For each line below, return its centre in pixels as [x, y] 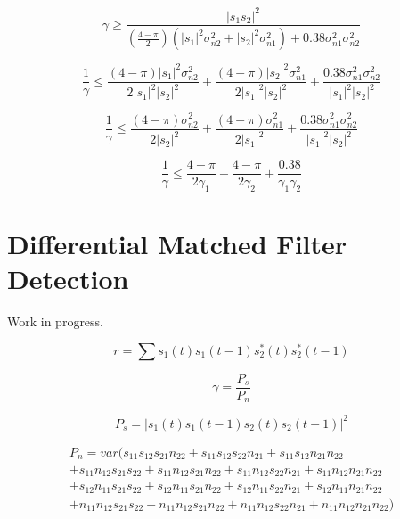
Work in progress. [56, 321]
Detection [68, 279]
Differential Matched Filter [177, 244]
